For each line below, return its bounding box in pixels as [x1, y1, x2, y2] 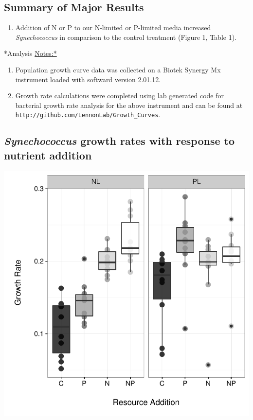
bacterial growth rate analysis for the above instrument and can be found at [15, 100, 243, 110]
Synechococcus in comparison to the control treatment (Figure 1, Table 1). [15, 32, 236, 42]
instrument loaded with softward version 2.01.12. [15, 74, 161, 84]
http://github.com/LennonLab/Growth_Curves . [15, 109, 161, 120]
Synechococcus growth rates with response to [4, 133, 235, 148]
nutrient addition [4, 147, 92, 162]
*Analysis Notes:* [4, 48, 57, 58]
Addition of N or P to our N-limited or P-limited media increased [15, 22, 211, 33]
